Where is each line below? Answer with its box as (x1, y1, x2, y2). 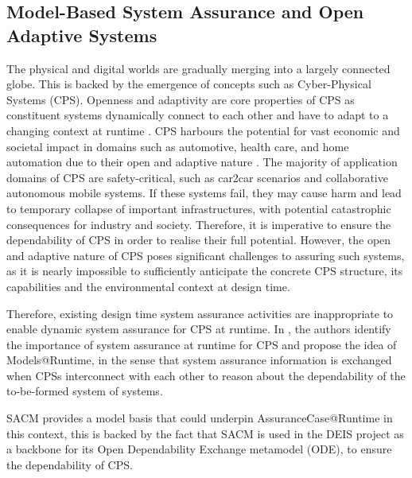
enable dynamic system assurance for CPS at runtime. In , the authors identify (6, 321, 391, 337)
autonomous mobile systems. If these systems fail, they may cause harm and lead (6, 185, 402, 201)
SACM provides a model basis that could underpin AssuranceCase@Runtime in (6, 410, 393, 426)
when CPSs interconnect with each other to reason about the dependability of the (6, 367, 406, 383)
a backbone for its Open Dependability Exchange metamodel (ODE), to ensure (6, 441, 392, 457)
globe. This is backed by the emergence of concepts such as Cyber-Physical (6, 76, 371, 92)
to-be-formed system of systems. (6, 383, 163, 399)
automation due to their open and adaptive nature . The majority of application (6, 154, 398, 170)
